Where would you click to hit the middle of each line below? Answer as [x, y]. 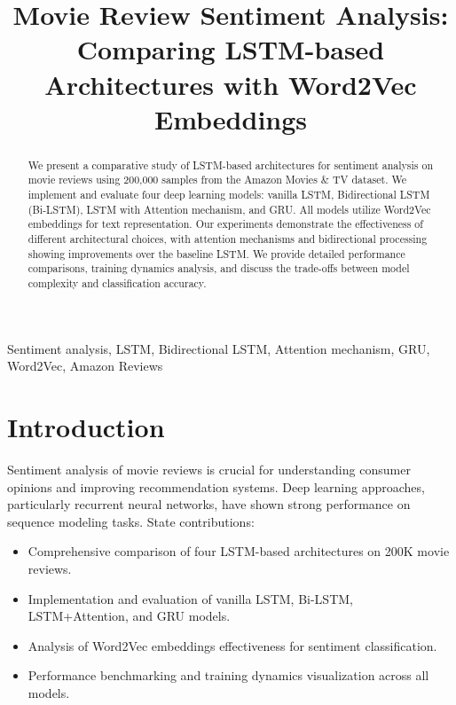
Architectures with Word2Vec [231, 84]
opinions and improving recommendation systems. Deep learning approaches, [216, 486]
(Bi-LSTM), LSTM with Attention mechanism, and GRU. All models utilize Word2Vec [229, 209]
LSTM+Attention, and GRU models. [129, 616]
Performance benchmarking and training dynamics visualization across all [228, 675]
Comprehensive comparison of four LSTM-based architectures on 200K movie [239, 551]
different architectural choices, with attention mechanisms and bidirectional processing [228, 239]
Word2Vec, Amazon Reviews [85, 366]
